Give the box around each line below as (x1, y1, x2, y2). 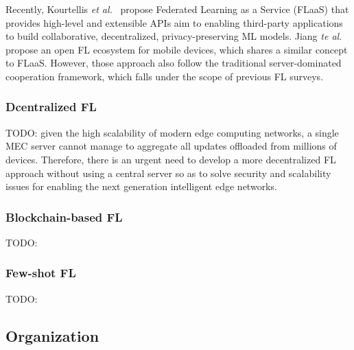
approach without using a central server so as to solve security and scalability (5, 165, 331, 180)
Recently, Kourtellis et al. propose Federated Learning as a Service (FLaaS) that (5, 2, 349, 16)
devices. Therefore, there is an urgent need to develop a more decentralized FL (5, 152, 336, 166)
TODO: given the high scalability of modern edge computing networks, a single (5, 125, 339, 139)
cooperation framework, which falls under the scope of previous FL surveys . (5, 69, 324, 83)
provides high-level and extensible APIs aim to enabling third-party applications (5, 15, 343, 30)
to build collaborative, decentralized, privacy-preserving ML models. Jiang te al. (5, 29, 342, 43)
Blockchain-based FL (5, 208, 123, 225)
